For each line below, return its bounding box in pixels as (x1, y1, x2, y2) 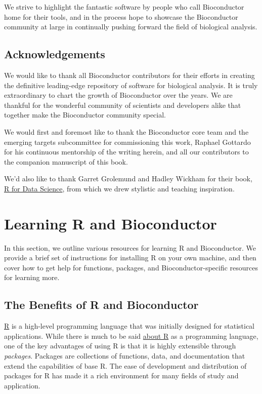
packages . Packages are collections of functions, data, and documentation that (4, 350, 245, 361)
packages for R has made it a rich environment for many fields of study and (4, 370, 239, 381)
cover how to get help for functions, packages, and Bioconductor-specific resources (4, 262, 258, 272)
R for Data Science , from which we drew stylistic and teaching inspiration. (4, 183, 235, 193)
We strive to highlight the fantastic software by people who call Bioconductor (4, 2, 244, 12)
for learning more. (4, 272, 60, 283)
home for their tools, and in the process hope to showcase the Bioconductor (4, 11, 238, 22)
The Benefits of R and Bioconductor (4, 297, 199, 312)
